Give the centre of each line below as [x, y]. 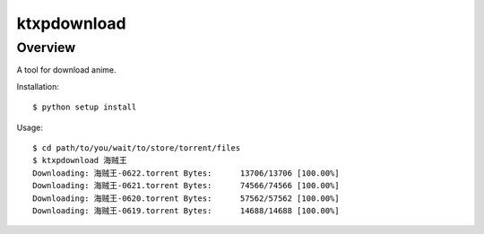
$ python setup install [85, 107]
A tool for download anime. [66, 70]
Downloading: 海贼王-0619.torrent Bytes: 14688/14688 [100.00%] [186, 210]
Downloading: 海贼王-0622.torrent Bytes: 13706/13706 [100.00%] [186, 173]
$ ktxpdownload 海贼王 [80, 160]
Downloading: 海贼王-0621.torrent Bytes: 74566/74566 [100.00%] [186, 186]
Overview [46, 48]
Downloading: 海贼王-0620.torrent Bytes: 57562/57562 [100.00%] [186, 198]
